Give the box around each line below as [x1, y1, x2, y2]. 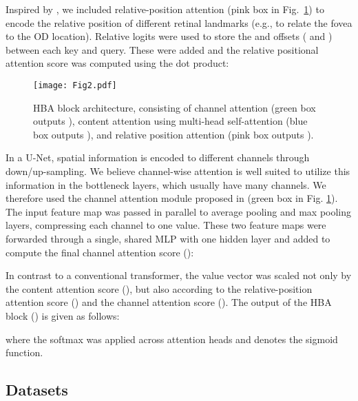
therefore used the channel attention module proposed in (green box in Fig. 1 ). [6, 191, 338, 205]
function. [6, 345, 43, 360]
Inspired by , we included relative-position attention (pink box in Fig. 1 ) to [6, 2, 324, 16]
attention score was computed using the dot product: [6, 56, 229, 70]
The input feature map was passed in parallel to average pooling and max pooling [6, 204, 352, 218]
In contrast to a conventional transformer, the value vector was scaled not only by [6, 268, 352, 282]
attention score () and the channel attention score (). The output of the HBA [6, 295, 332, 309]
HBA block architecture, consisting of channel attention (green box [33, 100, 316, 114]
